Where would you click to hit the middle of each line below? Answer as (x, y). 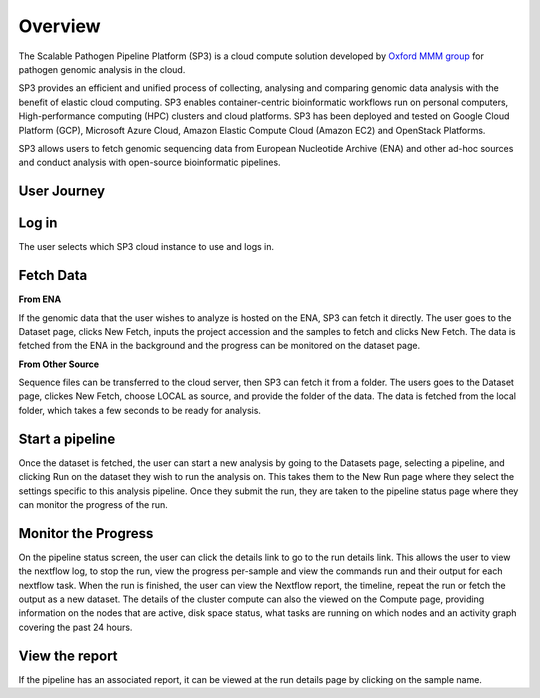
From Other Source (59, 364)
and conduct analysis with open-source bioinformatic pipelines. (149, 162)
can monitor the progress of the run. (93, 504)
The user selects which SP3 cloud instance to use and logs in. (146, 247)
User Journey (61, 191)
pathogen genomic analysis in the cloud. (102, 69)
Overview (59, 26)
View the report (68, 655)
